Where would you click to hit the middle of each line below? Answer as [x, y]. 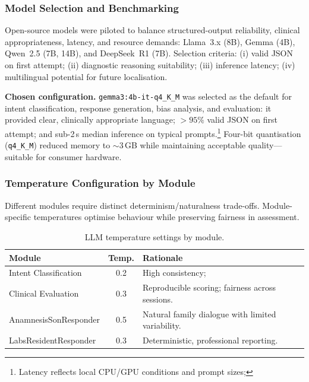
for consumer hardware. [79, 156]
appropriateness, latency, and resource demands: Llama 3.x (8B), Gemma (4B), [150, 41]
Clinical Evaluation [44, 293]
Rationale [163, 257]
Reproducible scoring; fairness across [209, 287]
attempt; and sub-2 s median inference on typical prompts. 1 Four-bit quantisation [153, 133]
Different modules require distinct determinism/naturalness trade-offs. [132, 205]
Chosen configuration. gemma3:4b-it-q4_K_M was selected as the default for [148, 96]
